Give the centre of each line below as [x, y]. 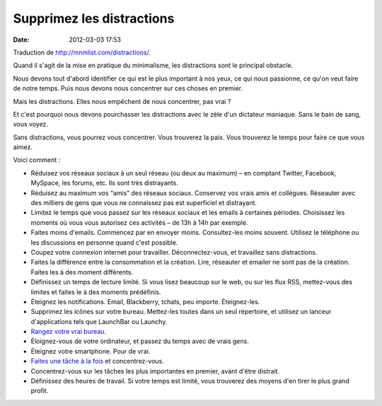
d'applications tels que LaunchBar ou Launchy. [99, 321]
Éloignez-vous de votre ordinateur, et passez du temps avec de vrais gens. [140, 341]
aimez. [23, 147]
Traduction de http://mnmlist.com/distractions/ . [82, 52]
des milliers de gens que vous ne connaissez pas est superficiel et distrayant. [144, 203]
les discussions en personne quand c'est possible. [104, 242]
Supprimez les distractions [94, 18]
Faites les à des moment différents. [82, 272]
